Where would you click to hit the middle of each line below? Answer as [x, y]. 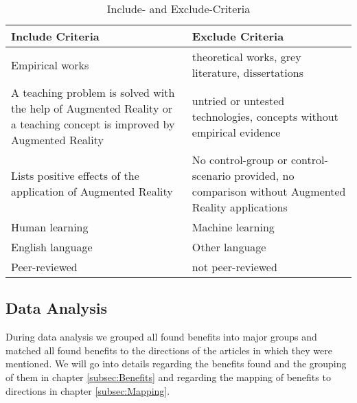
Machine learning [233, 227]
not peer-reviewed [234, 267]
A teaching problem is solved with [93, 92]
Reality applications [240, 207]
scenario [211, 175]
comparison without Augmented [269, 191]
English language [52, 247]
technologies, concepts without [265, 116]
